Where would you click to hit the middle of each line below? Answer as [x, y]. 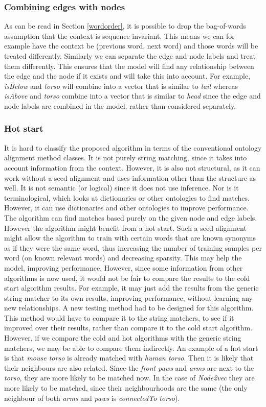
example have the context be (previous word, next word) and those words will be [131, 46]
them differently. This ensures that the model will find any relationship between [129, 66]
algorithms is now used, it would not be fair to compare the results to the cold [127, 278]
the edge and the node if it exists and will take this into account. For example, [127, 76]
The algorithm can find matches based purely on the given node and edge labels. [131, 217]
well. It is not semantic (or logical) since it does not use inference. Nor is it [121, 188]
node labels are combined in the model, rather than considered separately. [120, 105]
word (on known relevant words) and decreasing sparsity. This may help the [123, 258]
